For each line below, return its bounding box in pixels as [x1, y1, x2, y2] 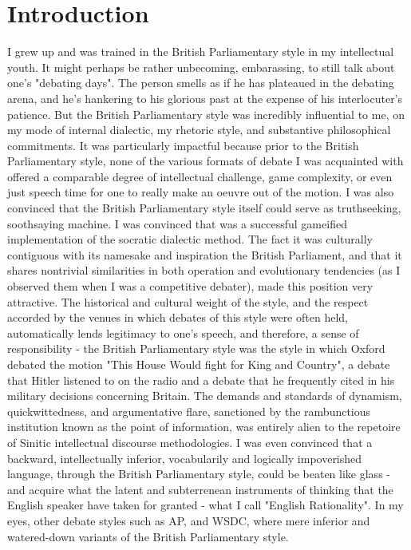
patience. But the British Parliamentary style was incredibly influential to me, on [7, 105, 405, 122]
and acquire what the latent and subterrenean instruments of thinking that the [7, 481, 393, 497]
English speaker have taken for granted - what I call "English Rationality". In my [7, 497, 404, 513]
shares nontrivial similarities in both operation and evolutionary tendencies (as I [7, 262, 401, 279]
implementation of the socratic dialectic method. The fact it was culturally [7, 231, 373, 247]
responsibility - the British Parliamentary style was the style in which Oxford [7, 340, 385, 357]
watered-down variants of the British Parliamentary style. [7, 528, 289, 544]
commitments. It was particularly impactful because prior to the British [7, 137, 359, 153]
